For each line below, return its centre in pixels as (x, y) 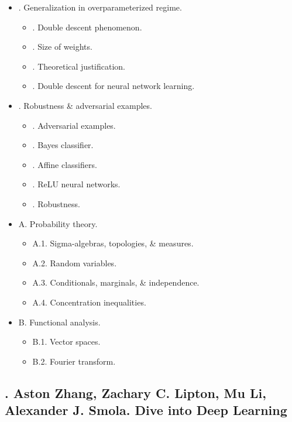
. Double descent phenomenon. (87, 27)
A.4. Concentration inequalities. (89, 302)
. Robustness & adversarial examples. (85, 105)
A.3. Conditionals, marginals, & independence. (116, 282)
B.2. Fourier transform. (74, 361)
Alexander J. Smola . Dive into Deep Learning (146, 410)
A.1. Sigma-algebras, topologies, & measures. (113, 243)
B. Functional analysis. (59, 322)
